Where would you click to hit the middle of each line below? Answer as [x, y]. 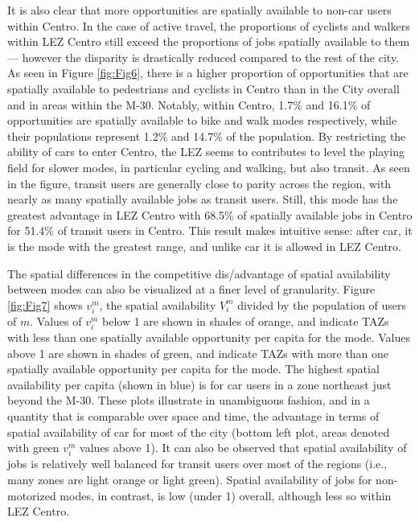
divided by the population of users [322, 304]
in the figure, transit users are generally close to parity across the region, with [199, 183]
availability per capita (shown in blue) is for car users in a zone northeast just [199, 384]
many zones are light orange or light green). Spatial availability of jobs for [190, 479]
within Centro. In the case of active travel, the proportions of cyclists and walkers [209, 25]
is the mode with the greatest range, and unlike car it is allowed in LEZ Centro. [204, 246]
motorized [32, 495]
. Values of [56, 321]
